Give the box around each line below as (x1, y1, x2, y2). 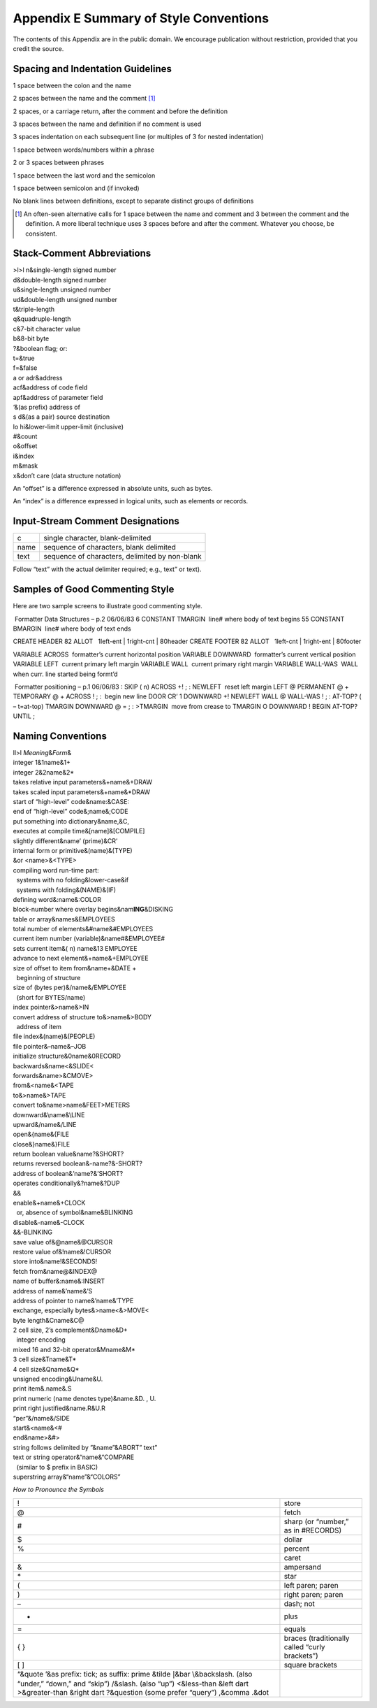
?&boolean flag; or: (13, 344, 68, 352)
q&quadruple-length (13, 315, 71, 323)
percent (283, 1544, 310, 1553)
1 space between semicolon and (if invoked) (13, 184, 140, 192)
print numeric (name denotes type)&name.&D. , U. (13, 1394, 156, 1402)
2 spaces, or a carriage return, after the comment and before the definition (13, 107, 228, 115)
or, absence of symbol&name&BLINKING (16, 1208, 133, 1217)
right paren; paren (283, 1589, 343, 1599)
